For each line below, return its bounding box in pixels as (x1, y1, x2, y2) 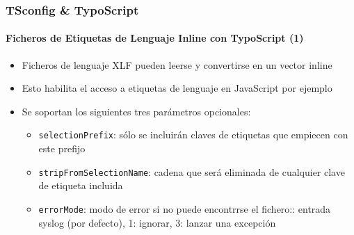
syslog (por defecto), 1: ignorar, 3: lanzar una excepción (38, 215, 276, 229)
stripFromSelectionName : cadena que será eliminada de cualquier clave (38, 164, 345, 179)
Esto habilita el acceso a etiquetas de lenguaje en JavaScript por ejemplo (22, 81, 332, 95)
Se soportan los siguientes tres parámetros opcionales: (22, 104, 251, 118)
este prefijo (38, 141, 86, 156)
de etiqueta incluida (38, 178, 123, 193)
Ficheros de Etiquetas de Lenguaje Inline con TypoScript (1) (6, 31, 304, 45)
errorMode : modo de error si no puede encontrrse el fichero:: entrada (38, 201, 331, 216)
